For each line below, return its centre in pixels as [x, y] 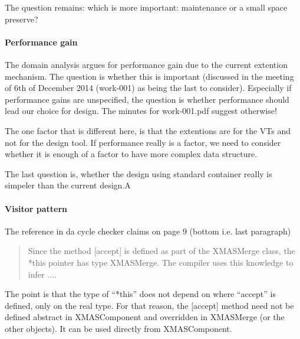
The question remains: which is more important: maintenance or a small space [146, 7]
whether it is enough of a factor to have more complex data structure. [131, 154]
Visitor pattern [36, 208]
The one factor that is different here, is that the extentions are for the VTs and [148, 130]
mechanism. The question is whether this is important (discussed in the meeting [149, 76]
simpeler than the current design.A [68, 185]
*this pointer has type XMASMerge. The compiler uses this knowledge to [161, 262]
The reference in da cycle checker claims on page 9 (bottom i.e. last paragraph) [148, 231]
